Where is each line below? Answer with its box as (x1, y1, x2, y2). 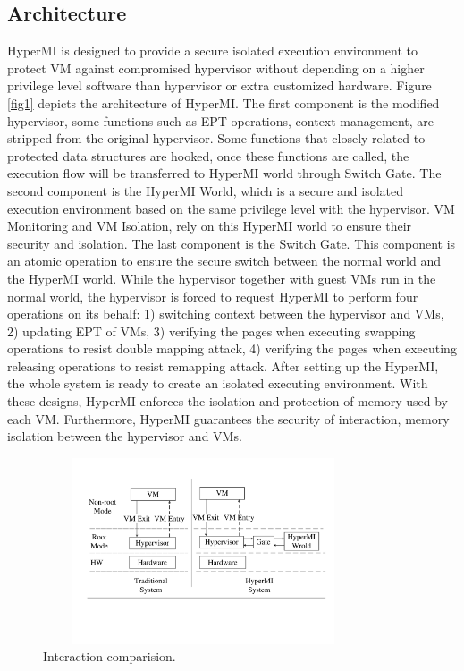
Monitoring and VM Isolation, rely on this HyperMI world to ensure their (7, 217, 412, 235)
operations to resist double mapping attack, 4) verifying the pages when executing (7, 339, 457, 358)
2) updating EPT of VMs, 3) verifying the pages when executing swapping (7, 321, 416, 340)
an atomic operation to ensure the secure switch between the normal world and (7, 251, 441, 270)
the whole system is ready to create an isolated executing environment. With (7, 374, 428, 393)
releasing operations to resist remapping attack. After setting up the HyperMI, (7, 356, 439, 375)
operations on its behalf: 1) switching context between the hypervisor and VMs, (7, 304, 444, 323)
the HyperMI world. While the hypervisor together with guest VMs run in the (7, 268, 436, 287)
